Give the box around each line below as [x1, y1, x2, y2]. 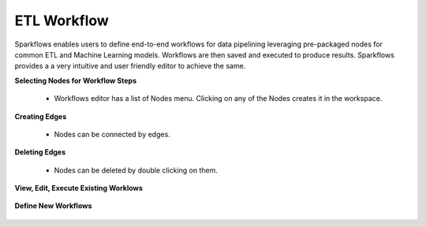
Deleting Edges [14, 147, 66, 157]
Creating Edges [14, 111, 67, 121]
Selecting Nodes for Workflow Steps [14, 76, 137, 85]
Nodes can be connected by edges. [54, 129, 171, 139]
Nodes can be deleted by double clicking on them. [54, 166, 219, 175]
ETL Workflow [14, 12, 110, 29]
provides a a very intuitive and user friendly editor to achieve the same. [14, 61, 246, 71]
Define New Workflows [14, 201, 92, 210]
